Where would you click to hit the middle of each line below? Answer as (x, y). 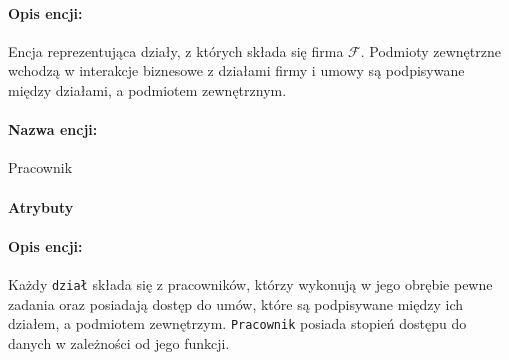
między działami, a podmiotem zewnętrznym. (147, 89)
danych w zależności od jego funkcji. (119, 342)
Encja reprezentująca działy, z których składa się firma (176, 50)
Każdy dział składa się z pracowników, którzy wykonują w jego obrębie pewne (250, 283)
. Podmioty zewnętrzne (430, 50)
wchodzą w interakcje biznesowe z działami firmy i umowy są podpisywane (236, 70)
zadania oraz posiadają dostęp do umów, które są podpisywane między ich (235, 303)
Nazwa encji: (53, 129)
